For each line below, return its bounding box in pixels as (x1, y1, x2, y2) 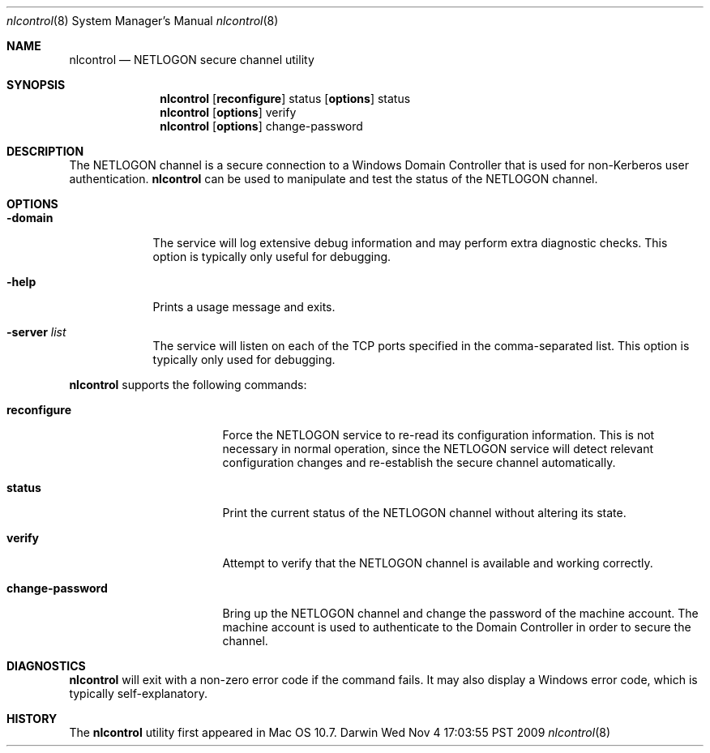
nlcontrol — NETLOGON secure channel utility (69, 53, 314, 66)
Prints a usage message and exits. (152, 300, 336, 314)
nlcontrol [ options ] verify (160, 105, 297, 119)
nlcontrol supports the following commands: (69, 378, 307, 391)
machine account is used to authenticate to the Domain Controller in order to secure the (222, 620, 691, 634)
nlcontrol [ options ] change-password (160, 119, 363, 133)
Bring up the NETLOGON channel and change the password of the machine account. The (222, 606, 699, 620)
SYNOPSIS (6, 78, 66, 92)
